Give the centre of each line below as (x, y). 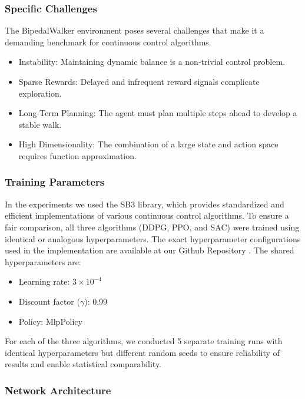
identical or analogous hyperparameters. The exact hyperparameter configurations (153, 238)
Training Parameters (55, 182)
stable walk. (40, 124)
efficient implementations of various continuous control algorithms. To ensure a (147, 215)
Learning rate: (44, 281)
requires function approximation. (77, 155)
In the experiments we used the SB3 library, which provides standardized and (145, 204)
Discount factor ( (49, 301)
